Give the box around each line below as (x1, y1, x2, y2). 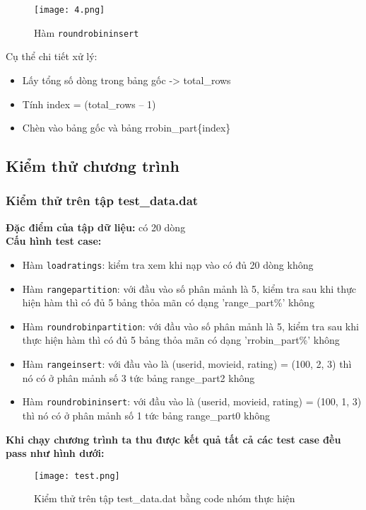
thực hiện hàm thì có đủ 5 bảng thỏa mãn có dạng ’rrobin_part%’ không (22, 332, 340, 347)
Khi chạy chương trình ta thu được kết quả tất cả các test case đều (6, 431, 341, 446)
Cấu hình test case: (6, 233, 102, 248)
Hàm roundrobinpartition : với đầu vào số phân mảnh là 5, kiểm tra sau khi (22, 318, 359, 333)
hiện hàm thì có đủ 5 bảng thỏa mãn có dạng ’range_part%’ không (22, 295, 314, 310)
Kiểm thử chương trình (6, 155, 179, 177)
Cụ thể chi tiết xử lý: (6, 49, 98, 64)
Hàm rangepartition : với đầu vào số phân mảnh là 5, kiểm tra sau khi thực (22, 281, 357, 296)
